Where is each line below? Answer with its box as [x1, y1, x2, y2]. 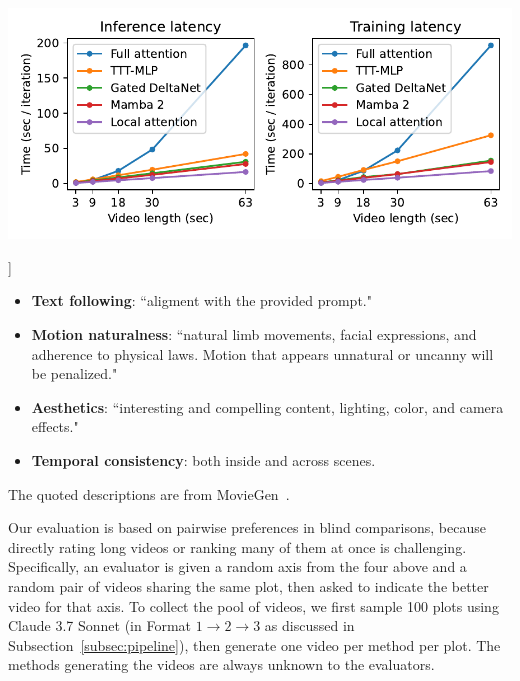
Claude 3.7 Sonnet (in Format [8, 615, 192, 636]
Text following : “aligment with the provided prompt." [31, 290, 372, 311]
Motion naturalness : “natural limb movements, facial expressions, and [31, 324, 477, 345]
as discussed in [264, 615, 355, 636]
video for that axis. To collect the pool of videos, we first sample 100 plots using [8, 595, 499, 616]
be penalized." [31, 363, 118, 384]
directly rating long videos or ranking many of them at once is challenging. [8, 536, 467, 557]
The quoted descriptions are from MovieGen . [8, 483, 290, 504]
